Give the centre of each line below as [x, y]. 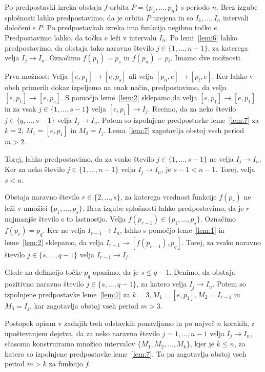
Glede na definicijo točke [43, 272]
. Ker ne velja [64, 230]
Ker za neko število [35, 169]
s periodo [195, 7]
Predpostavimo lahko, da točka [54, 37]
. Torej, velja [235, 169]
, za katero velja [162, 284]
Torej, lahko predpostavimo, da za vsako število [79, 158]
